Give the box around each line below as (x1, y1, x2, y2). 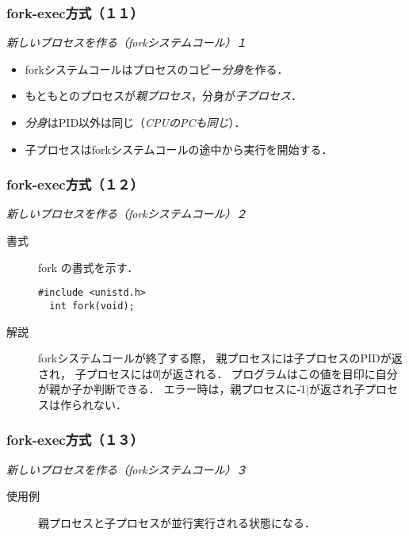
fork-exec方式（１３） (6, 430, 143, 450)
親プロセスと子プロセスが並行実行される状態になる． (38, 514, 315, 530)
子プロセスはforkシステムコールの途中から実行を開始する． (25, 140, 333, 157)
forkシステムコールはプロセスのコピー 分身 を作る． (25, 60, 289, 77)
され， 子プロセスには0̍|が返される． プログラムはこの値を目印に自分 (38, 365, 398, 381)
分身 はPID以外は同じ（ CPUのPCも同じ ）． (25, 114, 246, 130)
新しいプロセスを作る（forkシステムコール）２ (6, 205, 247, 222)
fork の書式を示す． (38, 258, 139, 275)
